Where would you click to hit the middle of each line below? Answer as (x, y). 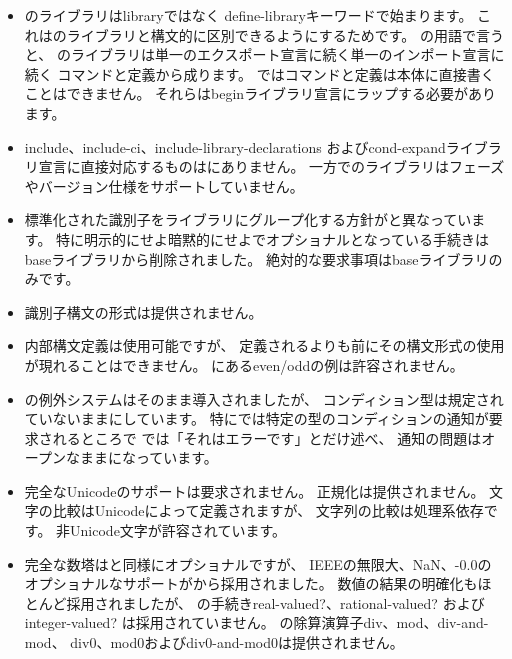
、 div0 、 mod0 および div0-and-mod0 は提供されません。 (227, 642)
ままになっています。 (148, 457)
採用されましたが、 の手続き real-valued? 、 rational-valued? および (275, 602)
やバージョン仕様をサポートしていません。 (164, 185)
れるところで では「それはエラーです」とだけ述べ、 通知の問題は (267, 437)
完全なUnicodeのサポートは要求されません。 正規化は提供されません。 (254, 490)
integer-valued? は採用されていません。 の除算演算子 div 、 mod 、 (231, 622)
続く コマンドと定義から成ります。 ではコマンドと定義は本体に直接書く (259, 73)
